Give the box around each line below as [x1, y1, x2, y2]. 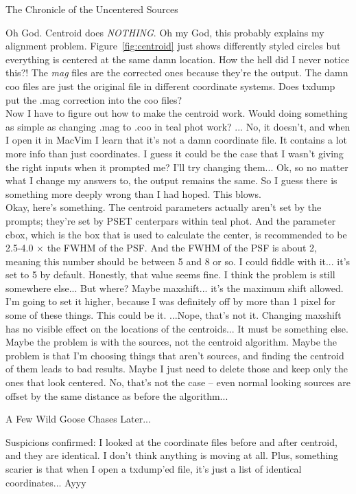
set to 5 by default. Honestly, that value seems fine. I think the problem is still [5, 267, 335, 282]
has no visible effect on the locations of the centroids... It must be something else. [5, 321, 348, 335]
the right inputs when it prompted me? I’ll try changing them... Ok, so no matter [5, 159, 348, 174]
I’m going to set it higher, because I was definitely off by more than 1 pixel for [5, 294, 335, 308]
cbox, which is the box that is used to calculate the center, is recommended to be [5, 227, 347, 241]
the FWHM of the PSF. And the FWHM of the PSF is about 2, [47, 240, 317, 255]
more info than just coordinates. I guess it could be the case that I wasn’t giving [5, 146, 344, 160]
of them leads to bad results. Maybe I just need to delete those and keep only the [5, 361, 348, 376]
